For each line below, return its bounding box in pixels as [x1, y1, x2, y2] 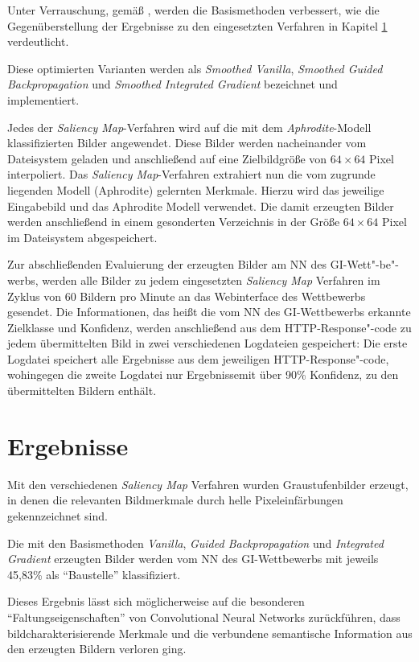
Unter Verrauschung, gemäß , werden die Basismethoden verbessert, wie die [7, 2, 380, 18]
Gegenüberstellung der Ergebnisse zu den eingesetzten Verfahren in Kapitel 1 [7, 17, 388, 34]
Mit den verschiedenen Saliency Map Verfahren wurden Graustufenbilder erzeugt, [7, 475, 409, 492]
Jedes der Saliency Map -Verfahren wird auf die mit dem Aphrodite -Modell [7, 118, 372, 135]
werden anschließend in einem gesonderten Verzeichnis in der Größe [7, 213, 340, 230]
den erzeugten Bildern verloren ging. [7, 640, 187, 657]
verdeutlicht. [7, 33, 69, 50]
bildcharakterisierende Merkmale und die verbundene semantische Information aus [7, 624, 413, 641]
